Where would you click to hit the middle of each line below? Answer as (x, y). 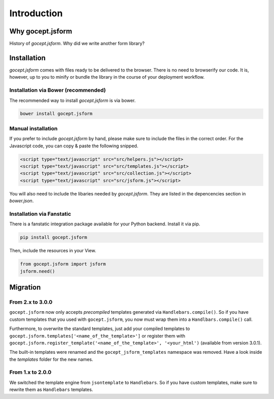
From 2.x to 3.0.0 (31, 302)
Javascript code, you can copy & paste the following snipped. (74, 146)
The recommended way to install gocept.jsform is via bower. (73, 100)
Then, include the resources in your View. (53, 251)
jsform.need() (38, 271)
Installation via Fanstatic (40, 214)
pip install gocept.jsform (54, 238)
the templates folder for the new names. (51, 359)
